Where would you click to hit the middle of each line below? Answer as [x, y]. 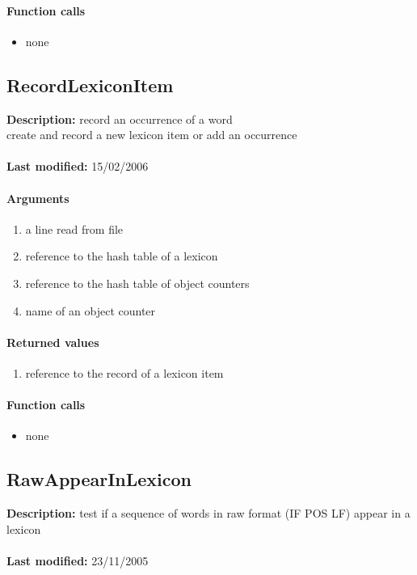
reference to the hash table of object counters [137, 283]
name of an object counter [91, 310]
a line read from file [74, 228]
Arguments [38, 198]
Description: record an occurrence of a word [120, 118]
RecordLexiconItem [90, 85]
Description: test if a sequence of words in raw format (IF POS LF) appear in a [208, 513]
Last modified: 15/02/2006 [78, 166]
